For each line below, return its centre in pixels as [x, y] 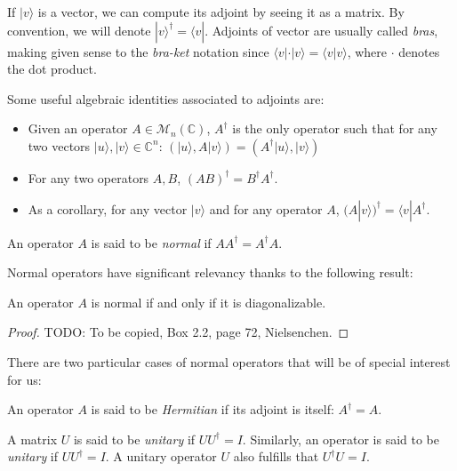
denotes [419, 51]
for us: [24, 379]
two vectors [59, 145]
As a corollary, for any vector [108, 208]
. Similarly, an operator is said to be [341, 439]
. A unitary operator [161, 456]
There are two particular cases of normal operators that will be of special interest [229, 361]
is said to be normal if [151, 242]
